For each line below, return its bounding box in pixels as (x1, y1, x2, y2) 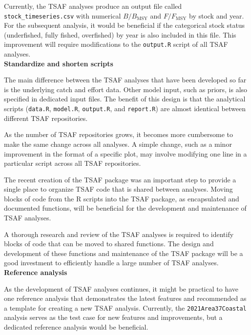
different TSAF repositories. (4, 113, 88, 123)
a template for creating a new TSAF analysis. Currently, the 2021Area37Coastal (4, 302, 247, 313)
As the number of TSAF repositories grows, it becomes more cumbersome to (4, 129, 233, 139)
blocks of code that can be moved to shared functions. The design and (4, 238, 214, 249)
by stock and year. (188, 10, 244, 20)
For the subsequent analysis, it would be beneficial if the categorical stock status (4, 20, 245, 30)
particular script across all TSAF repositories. (4, 158, 141, 168)
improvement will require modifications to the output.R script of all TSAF (4, 39, 228, 49)
